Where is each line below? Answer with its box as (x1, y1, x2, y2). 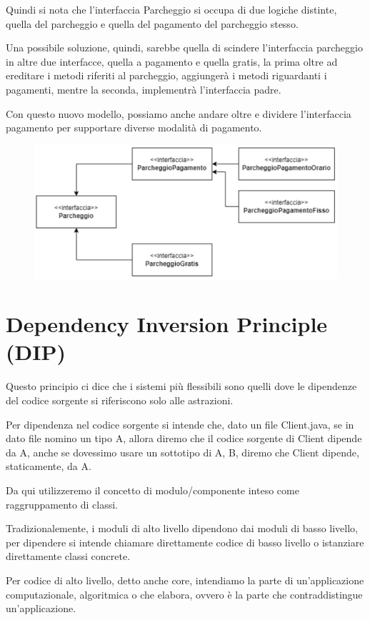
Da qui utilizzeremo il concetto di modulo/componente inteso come (6, 482, 299, 497)
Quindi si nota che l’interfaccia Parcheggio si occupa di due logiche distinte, (6, 2, 337, 16)
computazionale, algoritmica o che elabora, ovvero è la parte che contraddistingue (6, 586, 363, 601)
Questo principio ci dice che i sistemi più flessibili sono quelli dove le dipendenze (6, 379, 357, 394)
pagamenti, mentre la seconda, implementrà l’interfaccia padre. (6, 81, 281, 96)
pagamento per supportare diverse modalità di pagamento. (6, 120, 262, 135)
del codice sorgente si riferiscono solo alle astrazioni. (6, 393, 234, 407)
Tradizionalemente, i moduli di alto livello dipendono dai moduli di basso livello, (6, 521, 358, 536)
